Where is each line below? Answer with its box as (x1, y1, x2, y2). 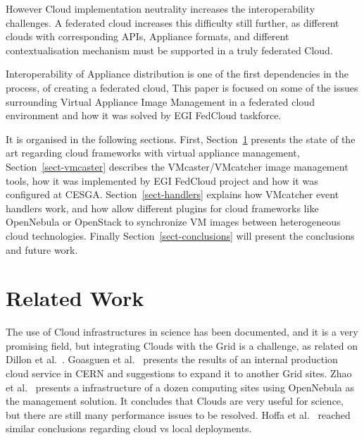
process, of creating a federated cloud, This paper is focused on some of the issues (6, 80, 358, 94)
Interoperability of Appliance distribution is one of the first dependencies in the (6, 66, 349, 81)
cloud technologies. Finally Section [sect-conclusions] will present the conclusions (6, 228, 355, 243)
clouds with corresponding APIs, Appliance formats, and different (6, 29, 289, 44)
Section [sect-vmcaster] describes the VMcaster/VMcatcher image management (6, 159, 349, 173)
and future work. (6, 242, 78, 257)
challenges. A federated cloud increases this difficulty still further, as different (6, 15, 339, 30)
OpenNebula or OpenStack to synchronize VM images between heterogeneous (6, 214, 341, 229)
